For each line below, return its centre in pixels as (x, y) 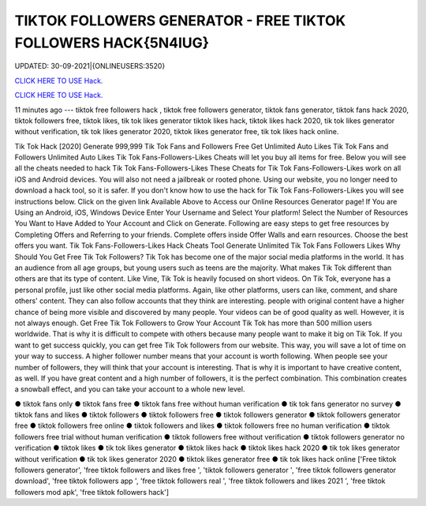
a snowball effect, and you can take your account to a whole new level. (130, 389)
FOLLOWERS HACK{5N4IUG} (112, 43)
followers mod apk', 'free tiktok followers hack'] (92, 492)
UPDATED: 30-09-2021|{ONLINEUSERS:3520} (90, 66)
